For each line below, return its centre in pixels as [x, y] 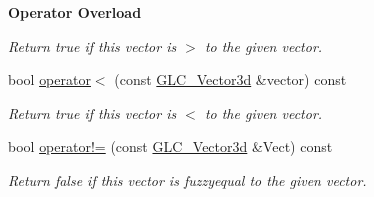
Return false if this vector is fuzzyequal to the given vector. [187, 179]
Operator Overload [75, 12]
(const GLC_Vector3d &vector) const [230, 79]
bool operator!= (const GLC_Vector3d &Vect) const [170, 146]
